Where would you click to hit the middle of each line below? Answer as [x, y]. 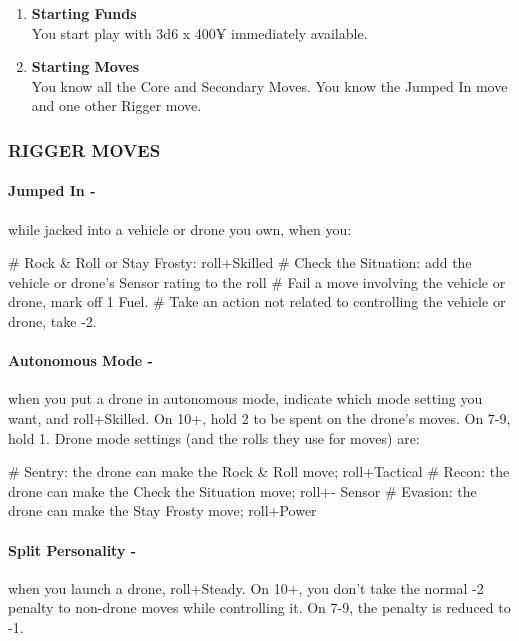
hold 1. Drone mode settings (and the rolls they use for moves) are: [214, 437]
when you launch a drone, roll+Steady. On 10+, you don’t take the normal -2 [246, 587]
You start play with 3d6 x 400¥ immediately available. [199, 32]
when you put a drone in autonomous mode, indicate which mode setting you [245, 398]
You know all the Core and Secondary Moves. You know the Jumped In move [269, 85]
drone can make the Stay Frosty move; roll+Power [162, 510]
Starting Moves [85, 66]
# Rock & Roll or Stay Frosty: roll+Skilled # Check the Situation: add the [240, 262]
